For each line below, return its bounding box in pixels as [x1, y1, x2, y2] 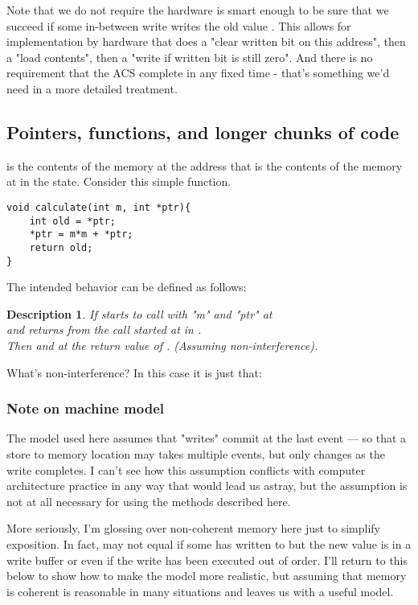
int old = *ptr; [29, 215, 117, 227]
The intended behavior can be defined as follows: [6, 278, 247, 295]
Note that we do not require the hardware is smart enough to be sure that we [6, 2, 389, 18]
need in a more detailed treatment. [6, 80, 178, 97]
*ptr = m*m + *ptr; [29, 228, 133, 241]
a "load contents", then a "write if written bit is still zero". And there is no [6, 48, 373, 65]
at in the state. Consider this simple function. [6, 173, 232, 190]
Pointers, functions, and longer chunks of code [6, 119, 400, 144]
